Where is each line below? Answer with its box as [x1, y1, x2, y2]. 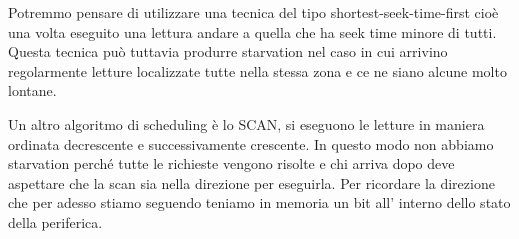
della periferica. [8, 211, 103, 232]
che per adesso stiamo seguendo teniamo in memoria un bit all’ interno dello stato [8, 192, 511, 213]
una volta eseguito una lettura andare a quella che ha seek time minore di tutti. [8, 21, 497, 42]
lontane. [8, 80, 57, 101]
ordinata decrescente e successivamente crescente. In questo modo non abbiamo [8, 133, 494, 154]
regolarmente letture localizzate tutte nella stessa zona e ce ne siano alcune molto [8, 60, 507, 81]
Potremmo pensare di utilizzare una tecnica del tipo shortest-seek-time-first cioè [8, 2, 499, 22]
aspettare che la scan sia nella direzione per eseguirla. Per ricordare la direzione [8, 172, 495, 193]
